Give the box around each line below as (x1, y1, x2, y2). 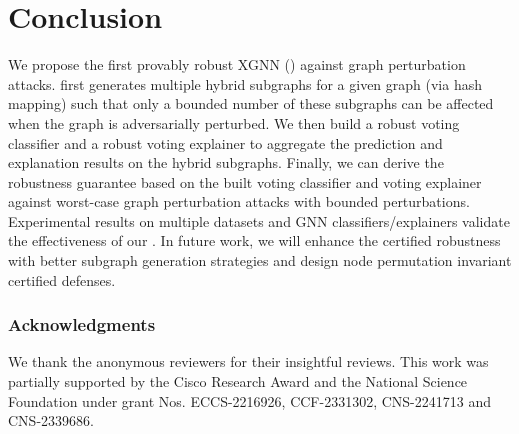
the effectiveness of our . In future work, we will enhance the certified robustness (8, 230, 501, 251)
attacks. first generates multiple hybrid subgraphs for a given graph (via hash (8, 73, 483, 94)
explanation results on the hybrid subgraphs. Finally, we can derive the (8, 152, 444, 173)
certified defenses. (8, 269, 116, 290)
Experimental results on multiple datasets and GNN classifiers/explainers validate (8, 210, 510, 231)
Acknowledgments (8, 312, 156, 337)
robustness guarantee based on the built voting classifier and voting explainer (8, 171, 482, 192)
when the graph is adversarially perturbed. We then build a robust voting (8, 112, 460, 133)
